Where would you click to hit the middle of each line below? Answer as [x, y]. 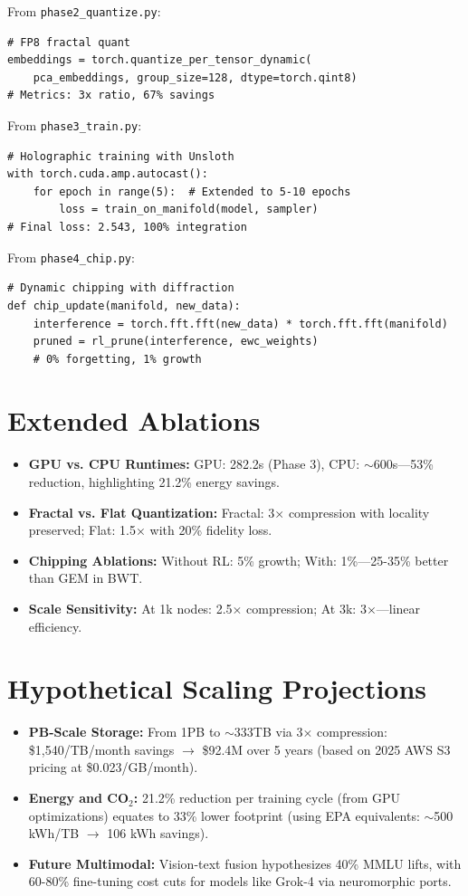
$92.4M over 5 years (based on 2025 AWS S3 [326, 749]
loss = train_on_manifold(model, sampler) [189, 210]
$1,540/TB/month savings [101, 749]
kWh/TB [54, 833]
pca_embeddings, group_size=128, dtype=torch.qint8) [195, 77]
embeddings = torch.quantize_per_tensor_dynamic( [160, 60]
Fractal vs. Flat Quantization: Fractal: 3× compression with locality [229, 512]
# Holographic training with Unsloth [121, 156]
